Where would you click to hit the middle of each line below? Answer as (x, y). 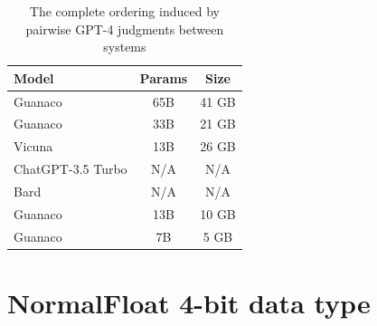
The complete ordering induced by (124, 11)
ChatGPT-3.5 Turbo (71, 169)
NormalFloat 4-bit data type (189, 302)
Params (164, 77)
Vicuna (33, 146)
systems (125, 47)
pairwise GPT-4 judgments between (125, 29)
